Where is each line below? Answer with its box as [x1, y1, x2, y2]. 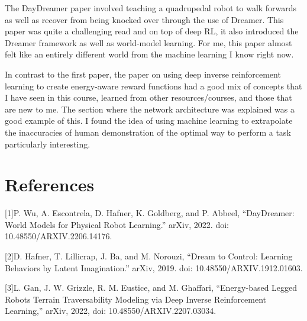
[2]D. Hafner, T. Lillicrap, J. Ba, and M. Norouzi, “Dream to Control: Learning [5, 250, 293, 262]
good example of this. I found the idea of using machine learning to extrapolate [5, 114, 293, 127]
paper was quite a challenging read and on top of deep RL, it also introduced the [5, 25, 299, 37]
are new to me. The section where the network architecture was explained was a [5, 102, 295, 115]
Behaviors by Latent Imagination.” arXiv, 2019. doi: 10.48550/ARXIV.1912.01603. [5, 261, 303, 274]
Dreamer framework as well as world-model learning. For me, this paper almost [5, 36, 292, 49]
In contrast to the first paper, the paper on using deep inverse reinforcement [5, 68, 281, 80]
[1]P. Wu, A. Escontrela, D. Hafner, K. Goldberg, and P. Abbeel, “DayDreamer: [5, 207, 295, 219]
